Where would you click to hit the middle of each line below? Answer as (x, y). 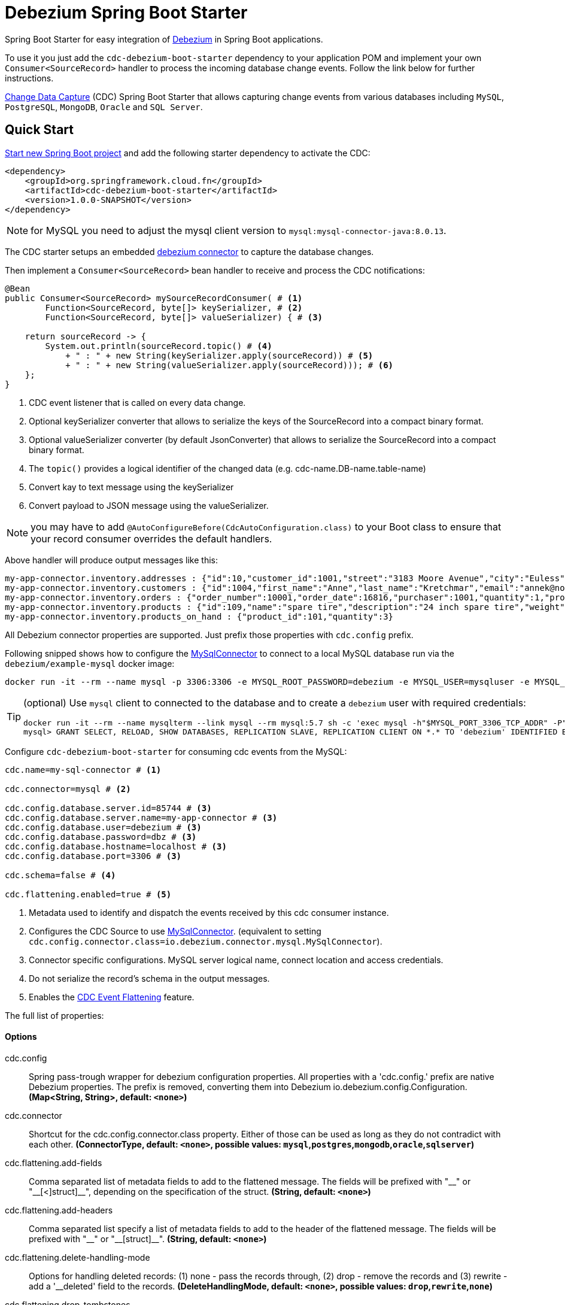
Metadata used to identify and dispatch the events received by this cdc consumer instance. (209, 912)
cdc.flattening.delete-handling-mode (78, 1257)
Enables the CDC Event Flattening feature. (112, 997)
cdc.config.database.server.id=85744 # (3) (108, 808)
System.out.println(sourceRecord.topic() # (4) (159, 346)
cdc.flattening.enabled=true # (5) (88, 894)
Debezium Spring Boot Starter (126, 13)
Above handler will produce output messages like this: (111, 560)
